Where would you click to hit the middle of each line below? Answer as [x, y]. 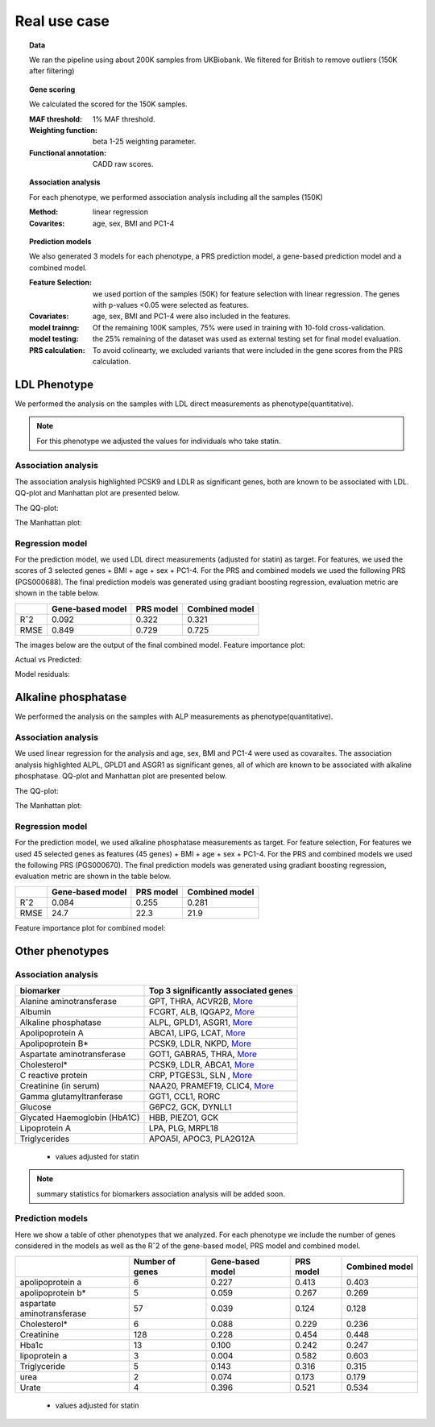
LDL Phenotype [54, 384]
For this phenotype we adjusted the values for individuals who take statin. [159, 441]
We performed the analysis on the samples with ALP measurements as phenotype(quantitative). [174, 716]
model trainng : [54, 327]
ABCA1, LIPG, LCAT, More [197, 1033]
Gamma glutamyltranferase [71, 1096]
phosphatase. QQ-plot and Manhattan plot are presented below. [121, 776]
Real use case [62, 21]
